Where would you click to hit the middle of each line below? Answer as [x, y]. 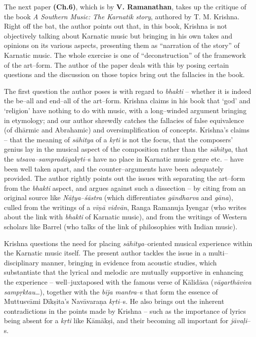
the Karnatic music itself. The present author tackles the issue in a [105, 253]
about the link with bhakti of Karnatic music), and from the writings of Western [126, 217]
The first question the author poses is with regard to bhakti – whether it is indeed [128, 91]
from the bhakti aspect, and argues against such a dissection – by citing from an [125, 188]
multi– [218, 253]
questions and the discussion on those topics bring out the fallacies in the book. [125, 74]
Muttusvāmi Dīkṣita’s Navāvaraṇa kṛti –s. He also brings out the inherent [114, 301]
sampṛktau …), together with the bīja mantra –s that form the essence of [111, 291]
